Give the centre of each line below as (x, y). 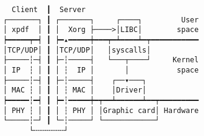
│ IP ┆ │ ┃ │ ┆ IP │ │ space (101, 70)
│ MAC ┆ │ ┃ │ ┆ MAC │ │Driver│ (75, 90)
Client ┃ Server (49, 10)
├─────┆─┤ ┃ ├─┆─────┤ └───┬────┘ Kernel (101, 60)
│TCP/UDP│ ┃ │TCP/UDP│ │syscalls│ (77, 50)
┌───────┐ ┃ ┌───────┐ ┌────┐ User (101, 20)
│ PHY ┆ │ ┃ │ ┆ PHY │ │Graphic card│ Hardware (101, 110)
